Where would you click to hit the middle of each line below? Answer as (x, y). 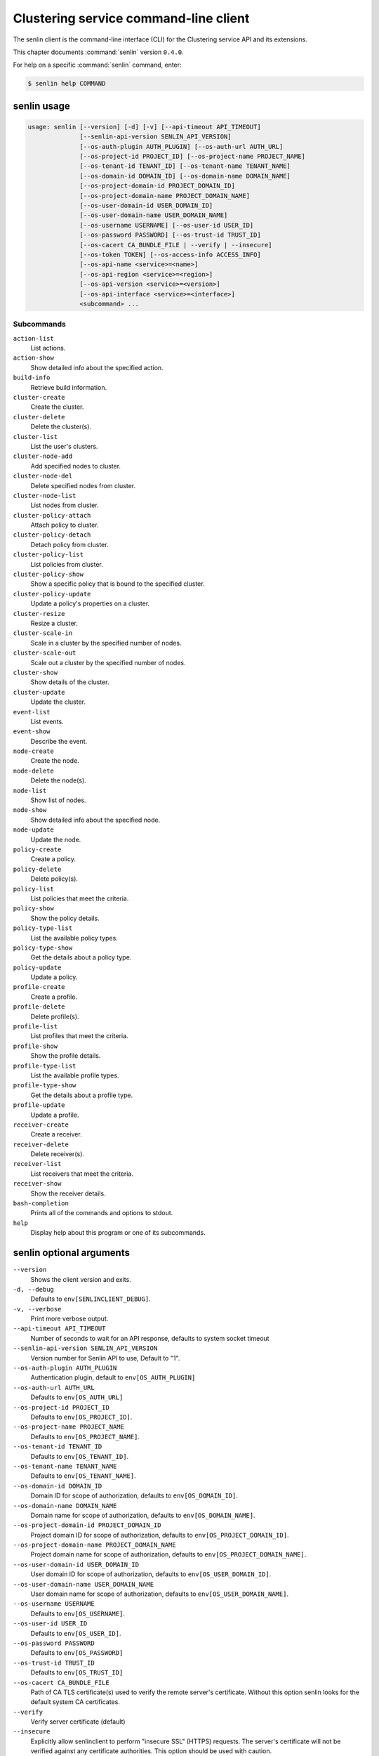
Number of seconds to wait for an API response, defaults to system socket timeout (150, 1338)
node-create (33, 751)
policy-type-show (43, 948)
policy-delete (37, 869)
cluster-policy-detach (52, 535)
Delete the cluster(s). (61, 427)
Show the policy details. (65, 918)
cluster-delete (39, 417)
